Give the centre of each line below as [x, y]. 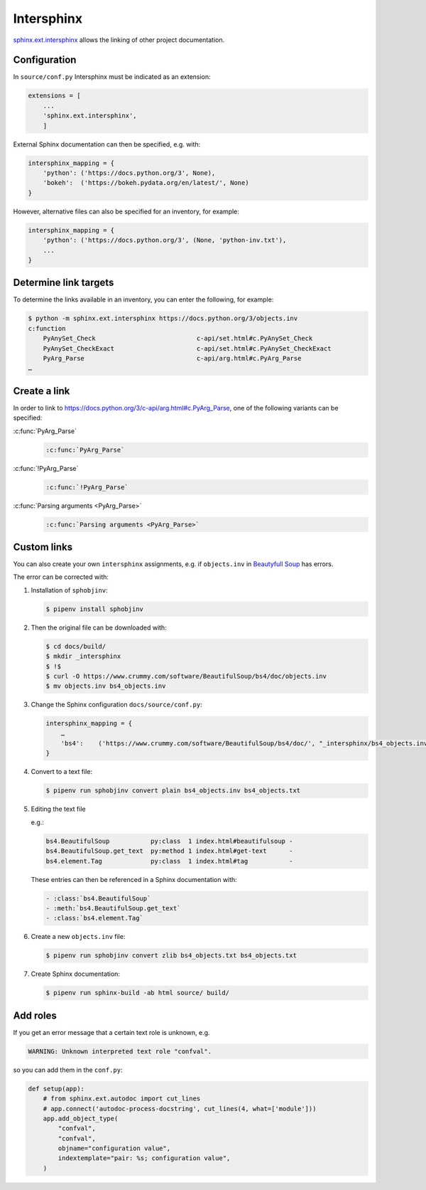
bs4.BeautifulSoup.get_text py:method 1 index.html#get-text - [169, 851]
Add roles [35, 1015]
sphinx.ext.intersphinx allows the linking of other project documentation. [119, 40]
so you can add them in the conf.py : [68, 1070]
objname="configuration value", [114, 1148]
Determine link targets [64, 283]
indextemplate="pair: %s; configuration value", [144, 1158]
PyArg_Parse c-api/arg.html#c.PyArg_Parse [172, 358]
